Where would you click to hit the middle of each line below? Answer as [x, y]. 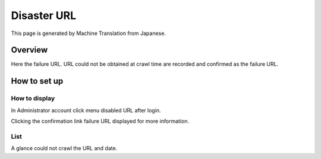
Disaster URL [44, 15]
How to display [33, 98]
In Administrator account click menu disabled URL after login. [86, 110]
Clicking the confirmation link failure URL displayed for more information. [100, 121]
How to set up [37, 81]
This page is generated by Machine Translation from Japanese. [89, 33]
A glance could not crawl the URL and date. [64, 148]
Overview [29, 50]
